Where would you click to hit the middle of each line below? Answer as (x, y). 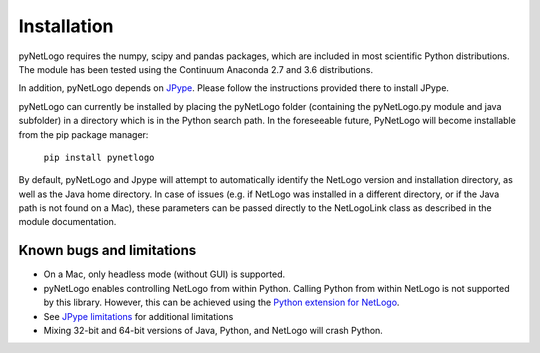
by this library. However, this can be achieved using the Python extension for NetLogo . (221, 302)
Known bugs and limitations (107, 250)
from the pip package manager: (83, 134)
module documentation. (67, 222)
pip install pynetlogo (99, 157)
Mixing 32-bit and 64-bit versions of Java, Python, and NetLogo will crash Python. (213, 330)
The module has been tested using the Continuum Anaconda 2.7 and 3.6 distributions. (196, 69)
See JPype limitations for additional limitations (138, 316)
